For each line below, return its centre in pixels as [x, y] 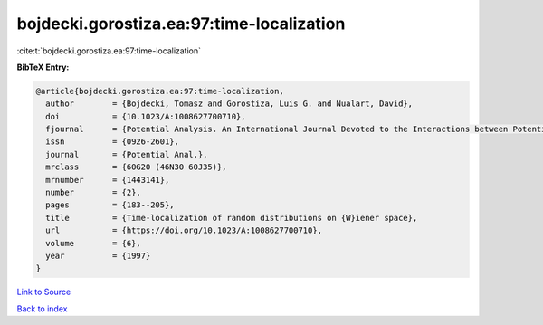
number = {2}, [94, 193]
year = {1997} [98, 256]
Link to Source [44, 292]
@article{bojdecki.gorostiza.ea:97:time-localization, [160, 91]
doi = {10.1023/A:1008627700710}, [146, 116]
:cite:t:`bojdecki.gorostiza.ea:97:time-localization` [109, 51]
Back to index [42, 309]
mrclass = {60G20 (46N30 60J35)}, [136, 167]
